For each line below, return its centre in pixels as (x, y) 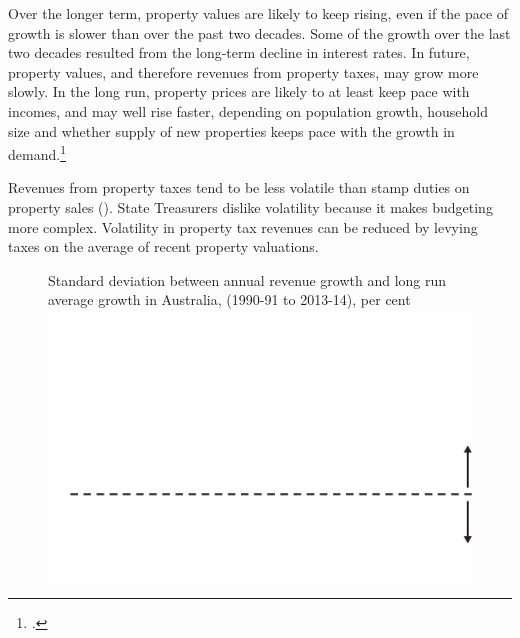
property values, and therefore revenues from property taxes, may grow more (243, 71)
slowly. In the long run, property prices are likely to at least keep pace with (239, 91)
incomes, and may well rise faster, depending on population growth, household (248, 110)
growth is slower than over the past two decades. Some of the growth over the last (259, 32)
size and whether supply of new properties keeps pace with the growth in (231, 130)
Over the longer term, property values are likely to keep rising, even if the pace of (258, 13)
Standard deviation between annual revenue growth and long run (247, 279)
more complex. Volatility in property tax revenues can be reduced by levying (243, 226)
